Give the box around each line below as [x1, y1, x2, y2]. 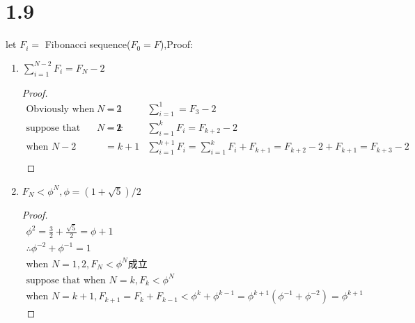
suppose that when [26, 275, 106, 285]
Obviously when [26, 104, 95, 114]
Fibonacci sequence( [45, 37, 131, 52]
